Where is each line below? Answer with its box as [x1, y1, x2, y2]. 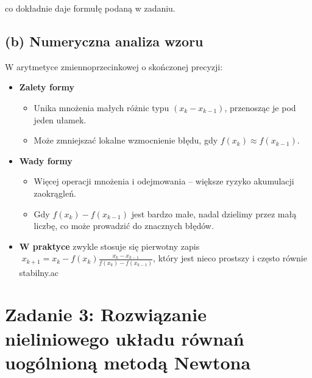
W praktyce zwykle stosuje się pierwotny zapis [19, 239, 200, 252]
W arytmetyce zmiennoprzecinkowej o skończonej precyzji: [5, 60, 223, 73]
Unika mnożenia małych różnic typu [34, 101, 169, 114]
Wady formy [19, 154, 73, 167]
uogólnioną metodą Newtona [5, 349, 251, 374]
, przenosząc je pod [224, 101, 296, 114]
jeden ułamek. [34, 113, 87, 126]
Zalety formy [19, 81, 75, 93]
